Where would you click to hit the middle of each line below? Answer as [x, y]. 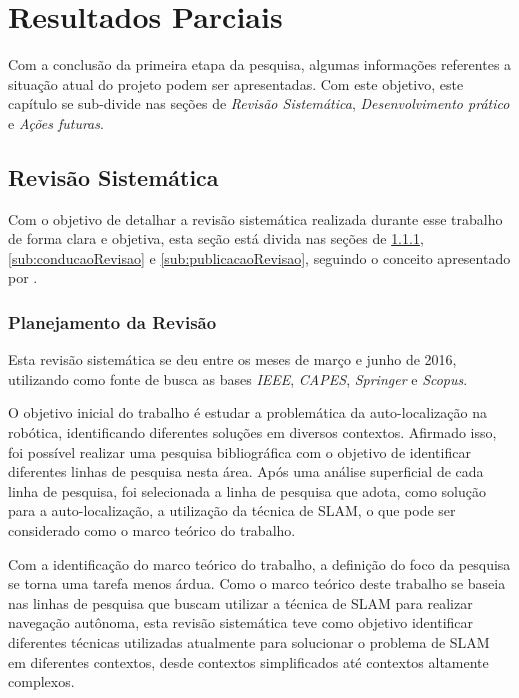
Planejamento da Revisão [112, 322]
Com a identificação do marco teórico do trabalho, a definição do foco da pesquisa [259, 563]
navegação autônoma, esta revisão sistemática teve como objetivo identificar [241, 622]
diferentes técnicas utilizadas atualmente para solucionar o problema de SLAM [249, 642]
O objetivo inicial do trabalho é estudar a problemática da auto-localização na [247, 412]
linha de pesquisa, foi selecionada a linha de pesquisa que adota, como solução [247, 490]
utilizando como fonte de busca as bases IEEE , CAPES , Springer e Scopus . [238, 378]
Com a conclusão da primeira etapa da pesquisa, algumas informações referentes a [260, 64]
